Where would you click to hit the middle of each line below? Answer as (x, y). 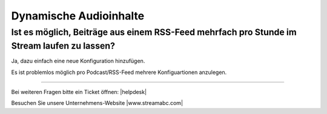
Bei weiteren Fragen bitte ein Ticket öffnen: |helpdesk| (79, 92)
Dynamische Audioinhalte (78, 16)
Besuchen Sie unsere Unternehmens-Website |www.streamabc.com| (97, 103)
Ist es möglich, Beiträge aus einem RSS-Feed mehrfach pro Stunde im (154, 32)
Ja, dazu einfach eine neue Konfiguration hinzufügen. (78, 61)
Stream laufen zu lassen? (63, 46)
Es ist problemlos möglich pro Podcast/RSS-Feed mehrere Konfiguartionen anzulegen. (119, 72)
